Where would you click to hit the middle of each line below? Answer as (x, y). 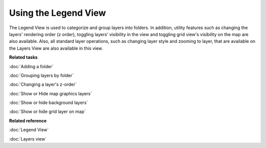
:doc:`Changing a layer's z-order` (43, 84)
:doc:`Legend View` (29, 130)
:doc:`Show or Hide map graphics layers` (50, 93)
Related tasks (23, 57)
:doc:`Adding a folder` (31, 66)
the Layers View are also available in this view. (56, 48)
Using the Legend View (57, 13)
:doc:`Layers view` (28, 139)
